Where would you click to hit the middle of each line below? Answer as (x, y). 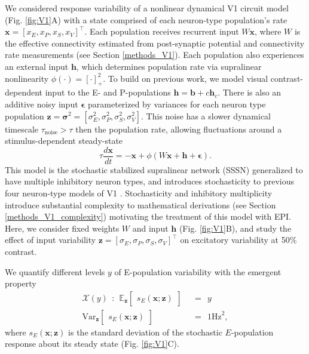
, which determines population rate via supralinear (169, 66)
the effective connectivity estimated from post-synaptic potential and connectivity (155, 43)
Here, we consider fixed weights (62, 228)
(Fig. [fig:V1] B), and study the (235, 228)
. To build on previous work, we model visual (186, 78)
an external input (37, 66)
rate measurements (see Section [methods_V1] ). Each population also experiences (154, 55)
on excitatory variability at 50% (238, 240)
